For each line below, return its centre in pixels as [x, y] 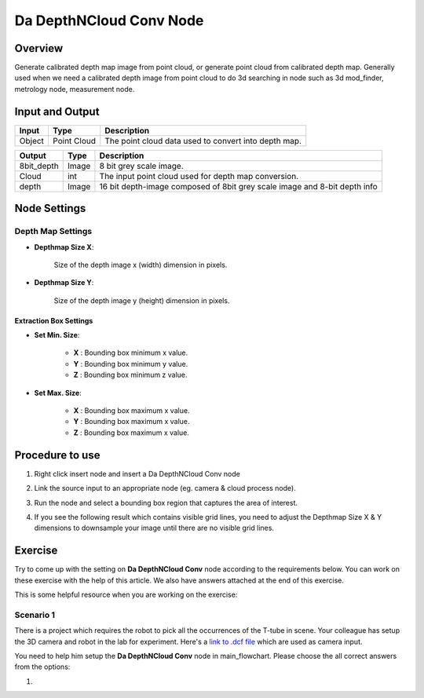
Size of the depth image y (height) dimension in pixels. [142, 300]
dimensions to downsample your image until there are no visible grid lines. [154, 528]
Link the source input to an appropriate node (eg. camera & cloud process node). [165, 488]
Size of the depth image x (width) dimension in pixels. [141, 265]
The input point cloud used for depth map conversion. [199, 176]
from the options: [42, 667]
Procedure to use [57, 455]
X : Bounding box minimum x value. [131, 353]
